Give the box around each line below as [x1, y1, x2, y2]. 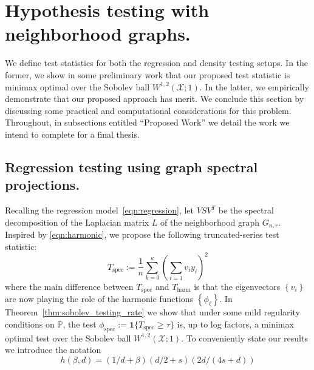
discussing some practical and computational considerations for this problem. [5, 104, 292, 116]
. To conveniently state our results [181, 331, 308, 344]
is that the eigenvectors [194, 280, 281, 292]
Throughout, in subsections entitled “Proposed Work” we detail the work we [5, 116, 290, 129]
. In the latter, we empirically [199, 80, 309, 93]
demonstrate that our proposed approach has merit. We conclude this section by [5, 92, 304, 105]
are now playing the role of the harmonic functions [5, 292, 194, 305]
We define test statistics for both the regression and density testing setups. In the [5, 56, 309, 69]
